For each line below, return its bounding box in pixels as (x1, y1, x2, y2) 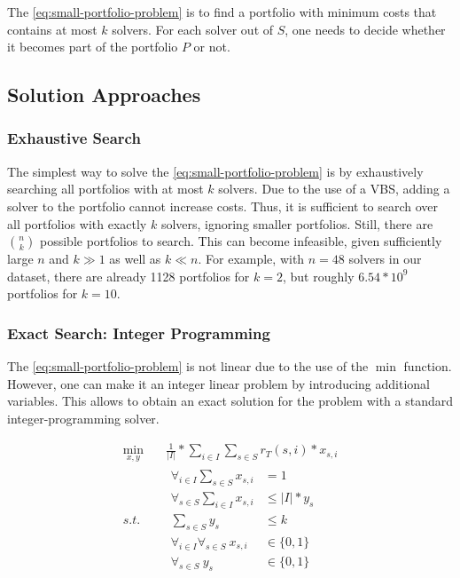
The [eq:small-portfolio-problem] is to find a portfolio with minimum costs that (7, 3, 437, 20)
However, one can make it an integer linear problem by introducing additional (7, 374, 430, 392)
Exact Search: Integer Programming (7, 321, 270, 344)
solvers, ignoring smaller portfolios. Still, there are (160, 214, 433, 233)
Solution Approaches (7, 81, 201, 108)
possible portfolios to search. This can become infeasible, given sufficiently (40, 232, 442, 250)
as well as (109, 249, 161, 268)
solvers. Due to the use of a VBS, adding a (218, 179, 450, 198)
